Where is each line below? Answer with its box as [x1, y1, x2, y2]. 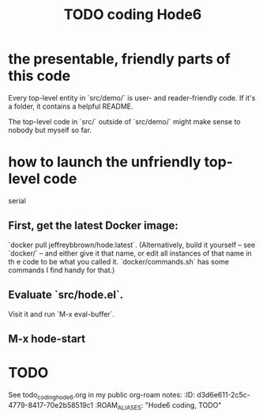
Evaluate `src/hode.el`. [8, 288, 124, 302]
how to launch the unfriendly [8, 153, 201, 171]
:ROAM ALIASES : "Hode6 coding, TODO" [94, 400, 222, 412]
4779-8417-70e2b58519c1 [8, 400, 93, 409]
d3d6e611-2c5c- [196, 389, 250, 399]
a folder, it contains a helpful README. [8, 101, 133, 111]
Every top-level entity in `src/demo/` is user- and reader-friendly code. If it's [8, 93, 256, 102]
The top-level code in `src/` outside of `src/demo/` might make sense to [8, 116, 241, 126]
